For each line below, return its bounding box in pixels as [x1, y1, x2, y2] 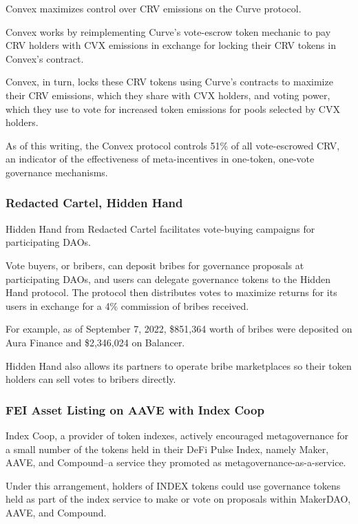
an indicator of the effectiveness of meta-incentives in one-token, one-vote [6, 151, 315, 166]
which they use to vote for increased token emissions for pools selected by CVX [6, 101, 340, 116]
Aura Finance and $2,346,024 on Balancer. [6, 335, 185, 349]
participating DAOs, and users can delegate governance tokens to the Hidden [6, 271, 330, 286]
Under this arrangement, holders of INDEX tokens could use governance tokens [6, 478, 341, 492]
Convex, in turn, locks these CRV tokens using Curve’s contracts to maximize [6, 74, 333, 89]
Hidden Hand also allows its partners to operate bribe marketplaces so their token [6, 358, 352, 373]
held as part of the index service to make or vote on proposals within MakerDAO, [6, 492, 351, 506]
